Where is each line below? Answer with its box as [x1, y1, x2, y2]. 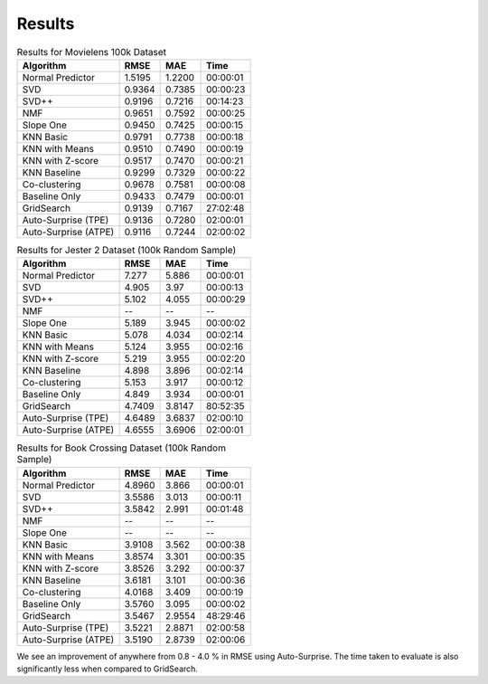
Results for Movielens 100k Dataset [16, 45, 167, 58]
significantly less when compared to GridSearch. [16, 663, 199, 674]
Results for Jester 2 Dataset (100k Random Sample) [16, 244, 237, 257]
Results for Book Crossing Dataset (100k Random [16, 442, 226, 454]
